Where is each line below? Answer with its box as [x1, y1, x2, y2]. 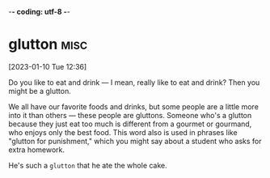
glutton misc [8, 36, 88, 53]
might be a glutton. [8, 86, 71, 95]
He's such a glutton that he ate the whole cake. [8, 160, 167, 170]
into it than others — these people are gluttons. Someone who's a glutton [8, 110, 252, 120]
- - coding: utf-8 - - [8, 7, 70, 16]
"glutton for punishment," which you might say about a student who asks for [8, 136, 262, 146]
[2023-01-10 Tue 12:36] [8, 61, 87, 71]
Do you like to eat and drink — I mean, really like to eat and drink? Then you [8, 77, 260, 87]
